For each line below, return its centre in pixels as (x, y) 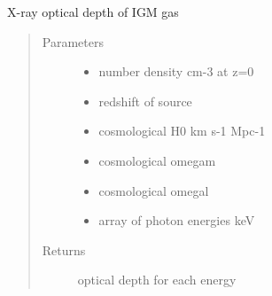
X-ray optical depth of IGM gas (93, 12)
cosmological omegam (157, 160)
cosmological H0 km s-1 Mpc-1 (182, 131)
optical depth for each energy (157, 280)
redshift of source (145, 101)
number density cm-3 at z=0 (176, 71)
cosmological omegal (154, 190)
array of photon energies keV (177, 220)
